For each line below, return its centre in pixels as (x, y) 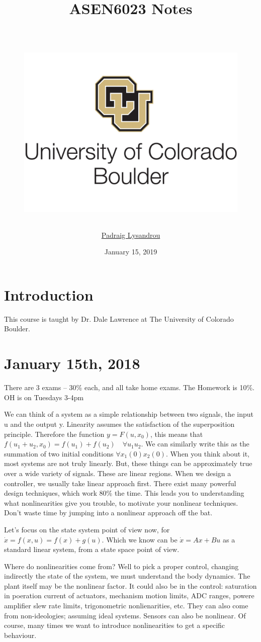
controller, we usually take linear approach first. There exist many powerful (120, 483)
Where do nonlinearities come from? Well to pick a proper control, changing (121, 566)
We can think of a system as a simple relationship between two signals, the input (129, 414)
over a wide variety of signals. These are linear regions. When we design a (118, 473)
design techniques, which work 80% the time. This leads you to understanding (124, 493)
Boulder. (17, 329)
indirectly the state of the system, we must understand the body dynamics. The (127, 576)
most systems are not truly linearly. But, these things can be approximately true (128, 463)
